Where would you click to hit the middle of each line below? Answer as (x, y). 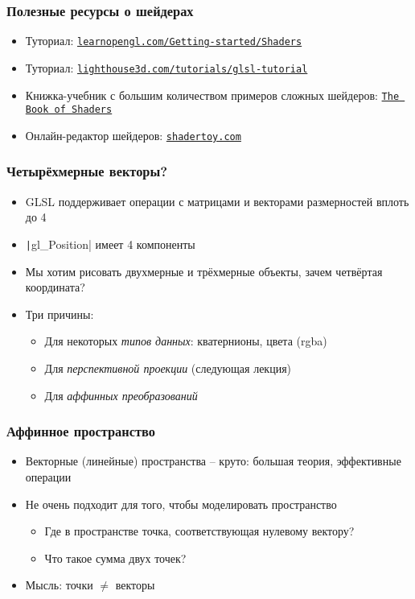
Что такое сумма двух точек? (115, 558)
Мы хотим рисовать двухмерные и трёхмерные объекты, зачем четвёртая (204, 271)
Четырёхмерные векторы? (87, 171)
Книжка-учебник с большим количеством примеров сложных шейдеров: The (212, 95)
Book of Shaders (69, 110)
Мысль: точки (59, 585)
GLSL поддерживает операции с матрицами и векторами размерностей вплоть (217, 201)
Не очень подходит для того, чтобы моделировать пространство (181, 504)
